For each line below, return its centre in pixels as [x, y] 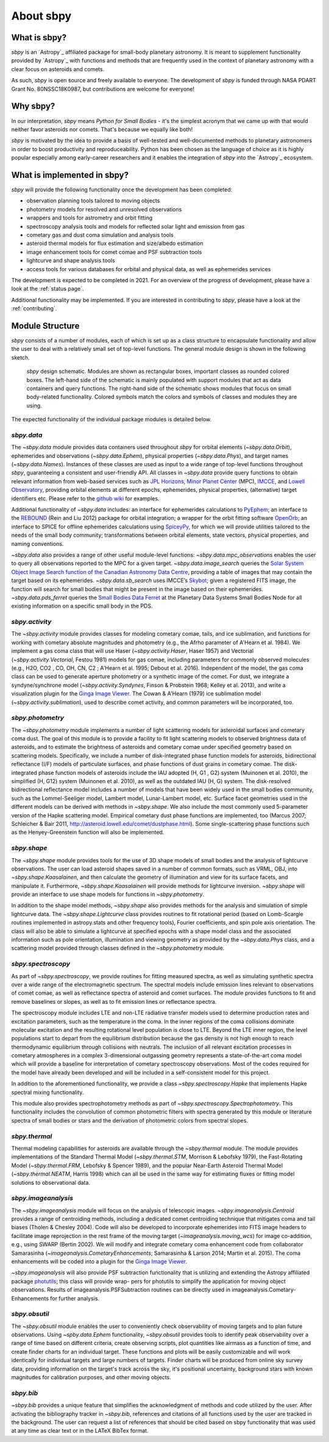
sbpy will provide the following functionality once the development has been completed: [122, 190]
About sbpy [41, 16]
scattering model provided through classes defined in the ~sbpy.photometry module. [118, 948]
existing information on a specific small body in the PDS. [82, 606]
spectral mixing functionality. [48, 1092]
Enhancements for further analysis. [55, 1298]
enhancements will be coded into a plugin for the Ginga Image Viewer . [99, 1261]
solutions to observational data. [51, 1182]
